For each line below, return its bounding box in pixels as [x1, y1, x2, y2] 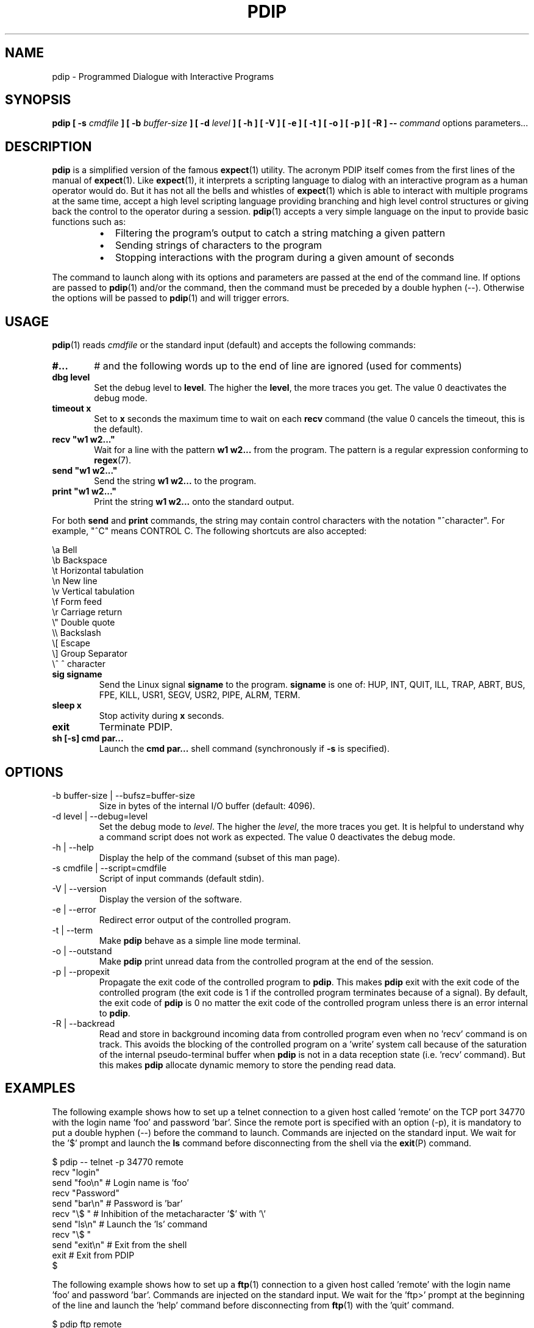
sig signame [52, 669, 102, 680]
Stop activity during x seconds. [99, 710, 224, 721]
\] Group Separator [52, 648, 128, 659]
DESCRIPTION [5, 138, 92, 154]
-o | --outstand [52, 945, 112, 956]
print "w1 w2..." [52, 486, 116, 497]
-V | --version [52, 883, 107, 894]
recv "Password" [52, 1187, 119, 1198]
